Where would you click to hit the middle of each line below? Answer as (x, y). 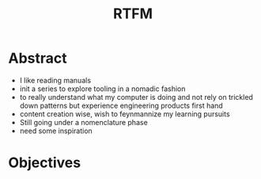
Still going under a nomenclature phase (83, 122)
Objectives (45, 163)
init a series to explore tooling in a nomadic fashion (102, 89)
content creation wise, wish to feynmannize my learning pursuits (125, 114)
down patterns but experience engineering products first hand (121, 105)
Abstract (38, 58)
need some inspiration (56, 131)
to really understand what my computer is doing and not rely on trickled (136, 97)
